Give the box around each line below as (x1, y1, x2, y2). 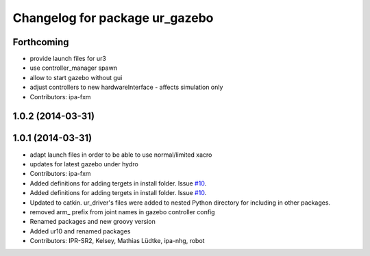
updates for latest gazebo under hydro (29, 159, 138, 168)
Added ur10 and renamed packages (29, 227, 131, 235)
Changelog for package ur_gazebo (12, 10, 214, 25)
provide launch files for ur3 (29, 55, 106, 63)
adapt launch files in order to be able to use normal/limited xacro (29, 151, 212, 159)
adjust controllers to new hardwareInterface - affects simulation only (29, 83, 223, 92)
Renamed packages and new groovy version (29, 218, 156, 226)
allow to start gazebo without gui (29, 73, 123, 81)
